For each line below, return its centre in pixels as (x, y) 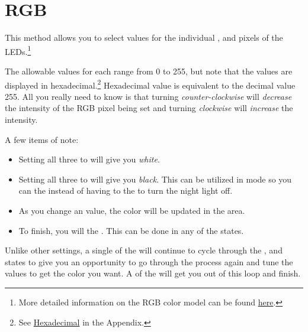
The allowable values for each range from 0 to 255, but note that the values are (149, 71)
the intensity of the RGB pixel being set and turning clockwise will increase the (149, 108)
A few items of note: (42, 139)
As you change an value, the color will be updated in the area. (132, 210)
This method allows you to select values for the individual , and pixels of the (144, 38)
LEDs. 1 (18, 50)
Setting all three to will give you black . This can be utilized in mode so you (155, 179)
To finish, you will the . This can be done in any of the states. (131, 230)
